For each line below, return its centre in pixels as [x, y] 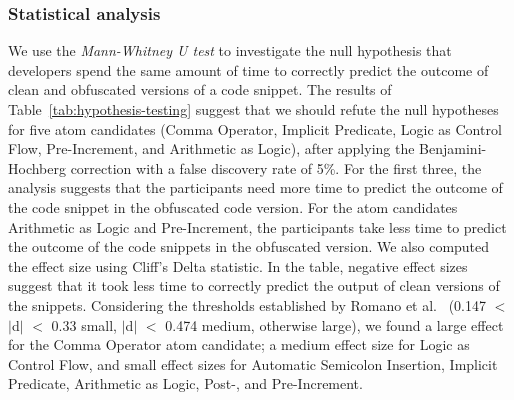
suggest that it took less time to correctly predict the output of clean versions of [254, 285]
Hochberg [37, 167]
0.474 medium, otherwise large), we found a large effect [334, 324]
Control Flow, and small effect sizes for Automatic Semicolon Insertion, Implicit [253, 363]
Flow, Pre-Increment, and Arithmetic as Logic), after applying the [211, 148]
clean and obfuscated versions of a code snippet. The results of [200, 89]
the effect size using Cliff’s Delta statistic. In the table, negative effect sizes [238, 265]
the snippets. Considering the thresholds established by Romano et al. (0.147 [247, 304]
